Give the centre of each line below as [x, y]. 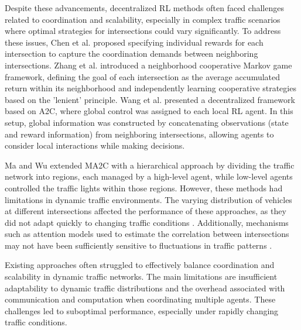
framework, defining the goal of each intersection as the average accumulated [143, 76]
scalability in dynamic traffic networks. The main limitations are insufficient [141, 276]
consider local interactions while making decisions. [95, 145]
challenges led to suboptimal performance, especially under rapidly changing [142, 310]
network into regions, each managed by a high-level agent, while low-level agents [149, 176]
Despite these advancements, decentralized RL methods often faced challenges [144, 8]
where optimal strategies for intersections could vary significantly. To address [143, 31]
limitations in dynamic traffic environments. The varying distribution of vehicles [148, 199]
